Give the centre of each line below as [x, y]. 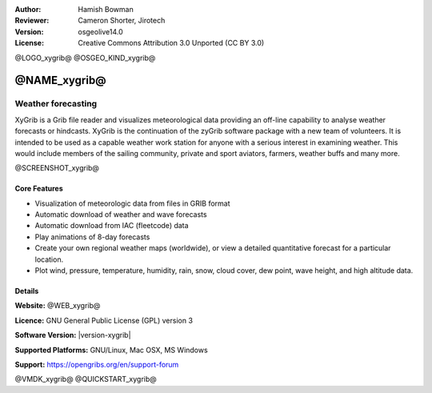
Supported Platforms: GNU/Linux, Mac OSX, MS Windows [111, 350]
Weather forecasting [56, 104]
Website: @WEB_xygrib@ [58, 306]
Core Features [39, 189]
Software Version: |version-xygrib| [73, 335]
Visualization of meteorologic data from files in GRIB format [133, 203]
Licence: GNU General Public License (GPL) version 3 [104, 320]
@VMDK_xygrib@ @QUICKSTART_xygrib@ [86, 379]
